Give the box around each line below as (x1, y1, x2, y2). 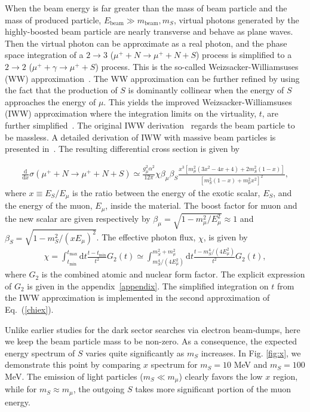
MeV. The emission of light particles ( (5, 370, 143, 382)
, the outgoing (73, 383, 125, 395)
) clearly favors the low (179, 370, 263, 382)
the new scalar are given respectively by (5, 212, 151, 225)
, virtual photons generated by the (173, 13, 299, 26)
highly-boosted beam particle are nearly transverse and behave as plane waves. (5, 25, 293, 38)
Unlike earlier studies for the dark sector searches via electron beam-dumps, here (5, 323, 300, 335)
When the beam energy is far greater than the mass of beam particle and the (5, 2, 287, 14)
